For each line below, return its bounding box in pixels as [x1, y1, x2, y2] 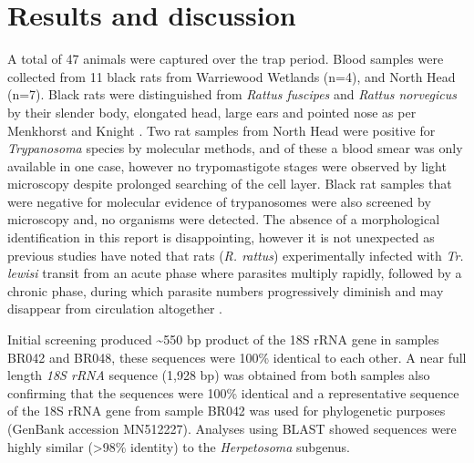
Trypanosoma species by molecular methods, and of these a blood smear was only [7, 139, 463, 158]
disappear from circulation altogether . [7, 299, 222, 318]
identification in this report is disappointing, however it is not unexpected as [7, 228, 435, 247]
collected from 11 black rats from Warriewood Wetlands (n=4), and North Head [7, 67, 456, 86]
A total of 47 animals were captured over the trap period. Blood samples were [7, 49, 444, 68]
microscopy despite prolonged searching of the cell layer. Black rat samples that [7, 174, 452, 193]
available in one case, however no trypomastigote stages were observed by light [7, 156, 447, 175]
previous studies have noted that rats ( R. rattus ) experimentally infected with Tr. [7, 245, 464, 264]
